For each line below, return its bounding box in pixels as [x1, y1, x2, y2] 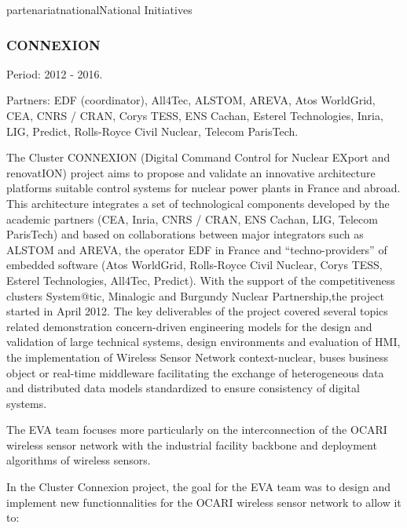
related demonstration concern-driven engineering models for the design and [6, 318, 372, 334]
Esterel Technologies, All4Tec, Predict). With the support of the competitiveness [6, 271, 395, 288]
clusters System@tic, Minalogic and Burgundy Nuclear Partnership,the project [6, 287, 384, 304]
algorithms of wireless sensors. [6, 452, 151, 468]
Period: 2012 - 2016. [6, 65, 103, 82]
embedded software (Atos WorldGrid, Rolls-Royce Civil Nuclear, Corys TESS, [6, 257, 383, 273]
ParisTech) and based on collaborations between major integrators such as [6, 226, 364, 242]
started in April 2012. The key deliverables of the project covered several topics [6, 303, 388, 319]
